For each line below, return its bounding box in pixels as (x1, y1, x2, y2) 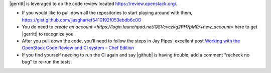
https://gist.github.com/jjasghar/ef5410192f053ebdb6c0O (22, 16, 142, 22)
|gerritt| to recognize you (22, 30, 74, 37)
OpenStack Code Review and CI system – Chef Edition (22, 45, 134, 51)
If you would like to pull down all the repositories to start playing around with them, (22, 10, 193, 16)
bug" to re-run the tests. (22, 59, 72, 65)
